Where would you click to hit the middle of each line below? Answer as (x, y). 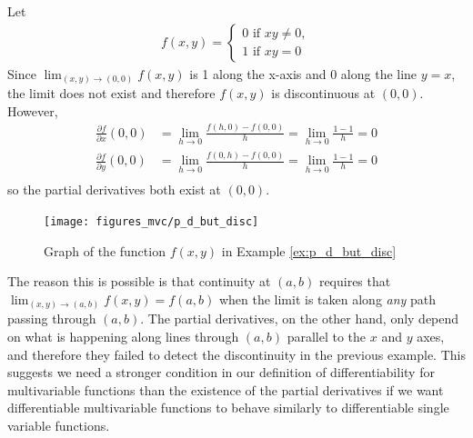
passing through (52, 319)
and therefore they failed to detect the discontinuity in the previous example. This (236, 354)
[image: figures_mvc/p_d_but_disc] (151, 222)
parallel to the (327, 337)
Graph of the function (105, 250)
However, (33, 110)
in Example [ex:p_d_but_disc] (309, 250)
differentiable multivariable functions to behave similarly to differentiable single (228, 408)
